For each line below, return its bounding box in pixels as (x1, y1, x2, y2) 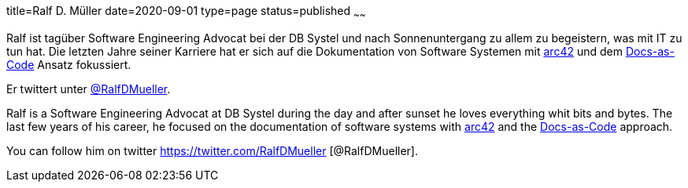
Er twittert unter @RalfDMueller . (6, 81, 171, 96)
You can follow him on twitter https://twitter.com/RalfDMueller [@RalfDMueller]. (6, 143, 418, 157)
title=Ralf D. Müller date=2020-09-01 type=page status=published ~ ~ (6, 4, 366, 20)
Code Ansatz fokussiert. (6, 57, 131, 71)
